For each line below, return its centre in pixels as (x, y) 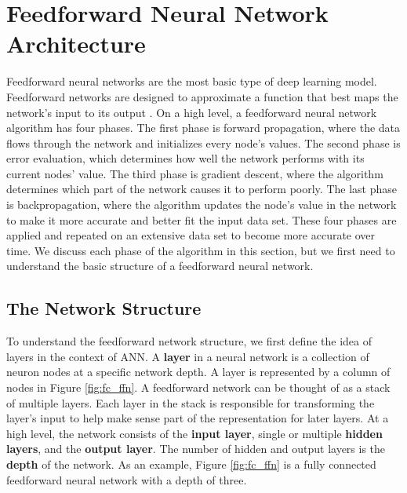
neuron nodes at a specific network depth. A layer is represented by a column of (198, 372)
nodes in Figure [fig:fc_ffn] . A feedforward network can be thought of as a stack (198, 387)
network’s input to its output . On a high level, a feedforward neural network (192, 112)
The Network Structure (104, 308)
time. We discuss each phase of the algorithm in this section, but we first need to (201, 250)
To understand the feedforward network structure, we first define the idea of (189, 341)
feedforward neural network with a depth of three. (127, 479)
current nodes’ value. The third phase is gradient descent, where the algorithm (195, 173)
